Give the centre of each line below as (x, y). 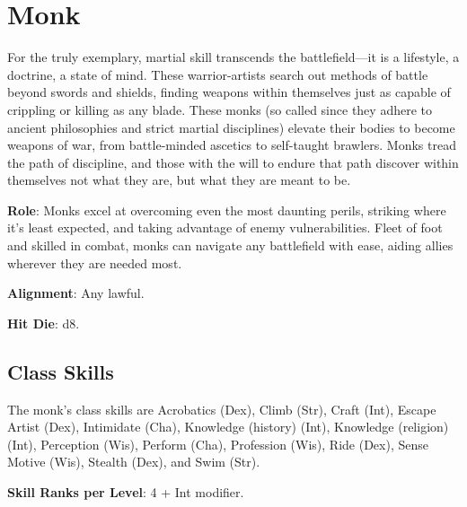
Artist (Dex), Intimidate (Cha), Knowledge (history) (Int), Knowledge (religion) (228, 427)
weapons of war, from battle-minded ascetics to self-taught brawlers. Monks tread (232, 145)
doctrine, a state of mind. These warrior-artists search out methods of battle (218, 74)
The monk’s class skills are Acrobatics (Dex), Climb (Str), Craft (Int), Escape (222, 409)
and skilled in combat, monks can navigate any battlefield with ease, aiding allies (230, 245)
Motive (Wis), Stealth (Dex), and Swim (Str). (134, 462)
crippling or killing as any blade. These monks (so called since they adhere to (220, 109)
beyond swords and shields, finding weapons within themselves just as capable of (229, 92)
